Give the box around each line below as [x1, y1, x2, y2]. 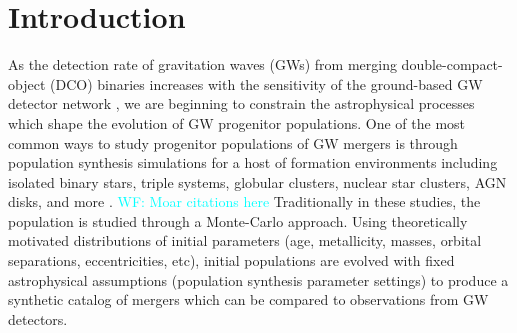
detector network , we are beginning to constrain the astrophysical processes [8, 93, 475, 114]
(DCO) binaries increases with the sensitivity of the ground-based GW [49, 73, 483, 94]
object [8, 73, 46, 94]
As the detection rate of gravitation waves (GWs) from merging [8, 54, 397, 75]
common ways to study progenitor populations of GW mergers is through [8, 132, 458, 153]
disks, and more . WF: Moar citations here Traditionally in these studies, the [8, 191, 481, 212]
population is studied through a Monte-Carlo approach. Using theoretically [8, 210, 468, 231]
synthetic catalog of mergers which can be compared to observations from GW [8, 289, 489, 310]
